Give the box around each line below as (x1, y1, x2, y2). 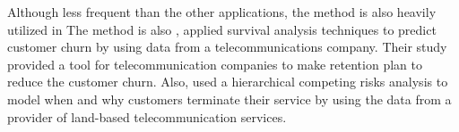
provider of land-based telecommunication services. (7, 107, 287, 126)
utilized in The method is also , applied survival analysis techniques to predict (7, 20, 437, 38)
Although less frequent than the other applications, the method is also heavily (7, 3, 437, 21)
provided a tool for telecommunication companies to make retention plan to (7, 54, 422, 73)
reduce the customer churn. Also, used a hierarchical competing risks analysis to (7, 72, 448, 91)
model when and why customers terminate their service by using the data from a (7, 89, 452, 108)
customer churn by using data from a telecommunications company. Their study (7, 37, 447, 56)
